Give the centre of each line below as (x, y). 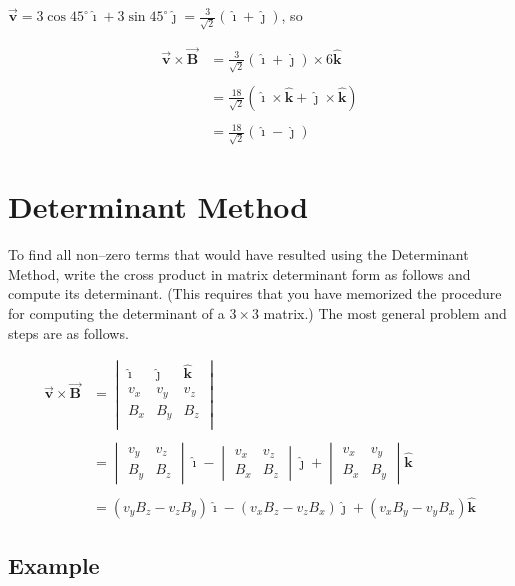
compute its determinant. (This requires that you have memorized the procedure (255, 293)
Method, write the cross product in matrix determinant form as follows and (239, 273)
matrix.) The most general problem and (385, 312)
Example (54, 565)
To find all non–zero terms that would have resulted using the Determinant (238, 254)
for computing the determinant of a (116, 312)
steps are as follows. (68, 332)
